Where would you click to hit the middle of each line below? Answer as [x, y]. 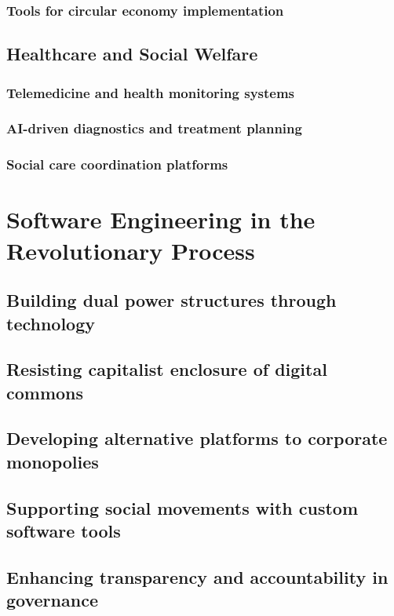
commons [45, 392]
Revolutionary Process [131, 250]
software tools [64, 531]
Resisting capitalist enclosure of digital [167, 369]
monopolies [53, 461]
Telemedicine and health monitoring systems [151, 92]
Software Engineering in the [161, 219]
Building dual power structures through [171, 300]
